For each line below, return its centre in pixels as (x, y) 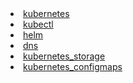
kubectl (38, 24)
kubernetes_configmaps (73, 66)
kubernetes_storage (64, 56)
